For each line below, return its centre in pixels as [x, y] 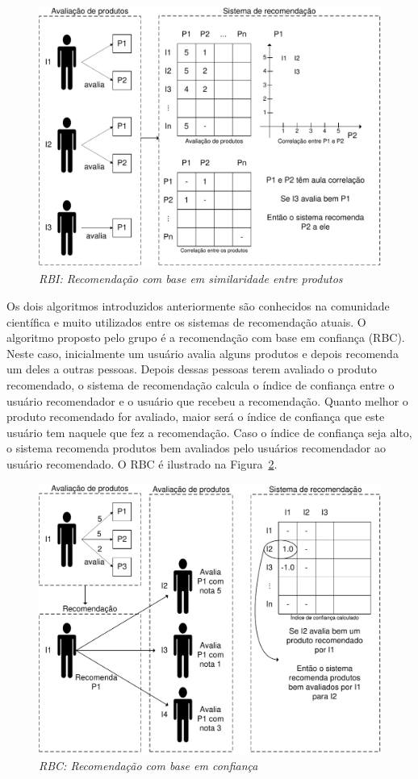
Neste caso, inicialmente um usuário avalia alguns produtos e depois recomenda [203, 353]
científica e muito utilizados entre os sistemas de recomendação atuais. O [186, 321]
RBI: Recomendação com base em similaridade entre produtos [191, 279]
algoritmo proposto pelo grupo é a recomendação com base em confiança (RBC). [206, 337]
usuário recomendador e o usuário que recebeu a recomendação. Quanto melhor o [207, 400]
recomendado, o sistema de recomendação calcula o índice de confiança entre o [201, 384]
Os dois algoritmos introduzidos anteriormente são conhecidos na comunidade [198, 305]
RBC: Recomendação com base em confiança [148, 765]
